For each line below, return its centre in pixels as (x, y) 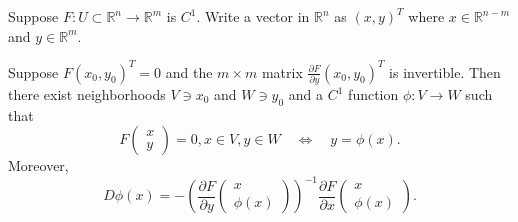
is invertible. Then (445, 71)
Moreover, (38, 165)
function (373, 94)
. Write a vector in (253, 16)
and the (189, 71)
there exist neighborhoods (87, 94)
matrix (282, 71)
